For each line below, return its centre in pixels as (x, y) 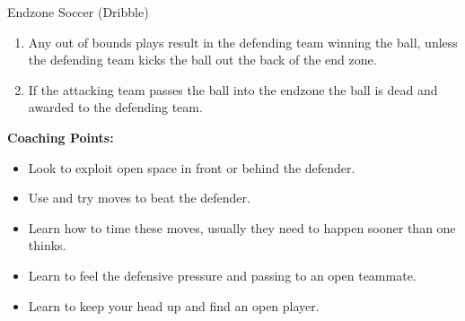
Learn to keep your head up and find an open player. (174, 305)
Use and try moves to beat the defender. (139, 198)
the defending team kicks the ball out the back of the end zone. (202, 60)
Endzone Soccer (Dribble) (78, 12)
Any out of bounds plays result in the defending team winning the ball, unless (243, 42)
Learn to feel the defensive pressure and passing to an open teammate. (222, 275)
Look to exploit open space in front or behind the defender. (192, 167)
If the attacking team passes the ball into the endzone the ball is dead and (233, 89)
